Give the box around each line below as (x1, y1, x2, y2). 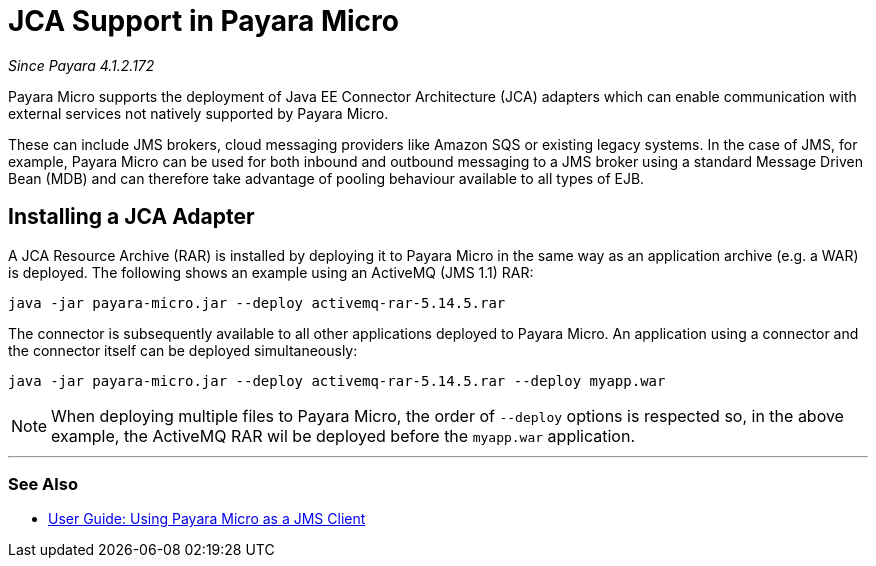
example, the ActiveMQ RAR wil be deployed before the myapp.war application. (51, 425, 635, 446)
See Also (8, 473, 78, 494)
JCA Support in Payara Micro (8, 4, 399, 38)
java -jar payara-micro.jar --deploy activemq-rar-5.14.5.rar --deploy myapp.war (8, 372, 666, 389)
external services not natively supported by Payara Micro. (8, 104, 389, 122)
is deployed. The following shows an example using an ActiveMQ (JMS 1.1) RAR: (8, 263, 534, 281)
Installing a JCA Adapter (8, 204, 255, 230)
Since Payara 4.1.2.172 (8, 56, 155, 74)
